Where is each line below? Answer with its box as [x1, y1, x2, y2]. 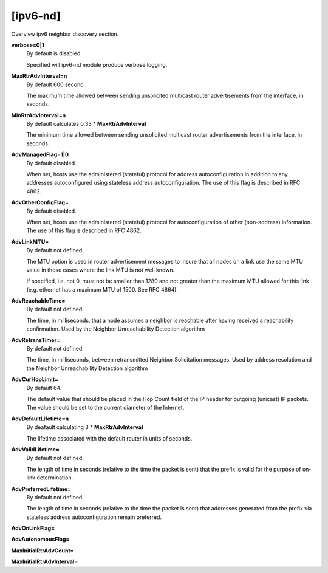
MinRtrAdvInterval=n [11, 111, 66, 118]
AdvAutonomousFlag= [11, 535, 70, 543]
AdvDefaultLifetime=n [11, 415, 69, 422]
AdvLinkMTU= [11, 238, 49, 245]
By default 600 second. [26, 81, 86, 88]
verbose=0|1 [11, 41, 45, 49]
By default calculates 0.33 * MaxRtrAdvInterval [26, 120, 146, 128]
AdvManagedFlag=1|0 [11, 151, 69, 158]
